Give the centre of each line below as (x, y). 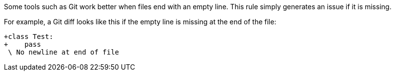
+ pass (22, 44)
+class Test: (29, 37)
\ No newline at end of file (64, 52)
